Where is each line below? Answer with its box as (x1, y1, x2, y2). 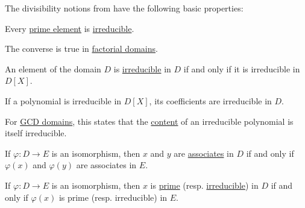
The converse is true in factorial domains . (5, 42, 158, 55)
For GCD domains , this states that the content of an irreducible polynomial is (5, 115, 294, 127)
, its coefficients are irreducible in (149, 94, 272, 107)
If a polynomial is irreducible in (5, 94, 122, 107)
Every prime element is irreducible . (5, 22, 134, 34)
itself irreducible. (5, 127, 67, 139)
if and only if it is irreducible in (183, 62, 300, 75)
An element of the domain (5, 62, 101, 75)
